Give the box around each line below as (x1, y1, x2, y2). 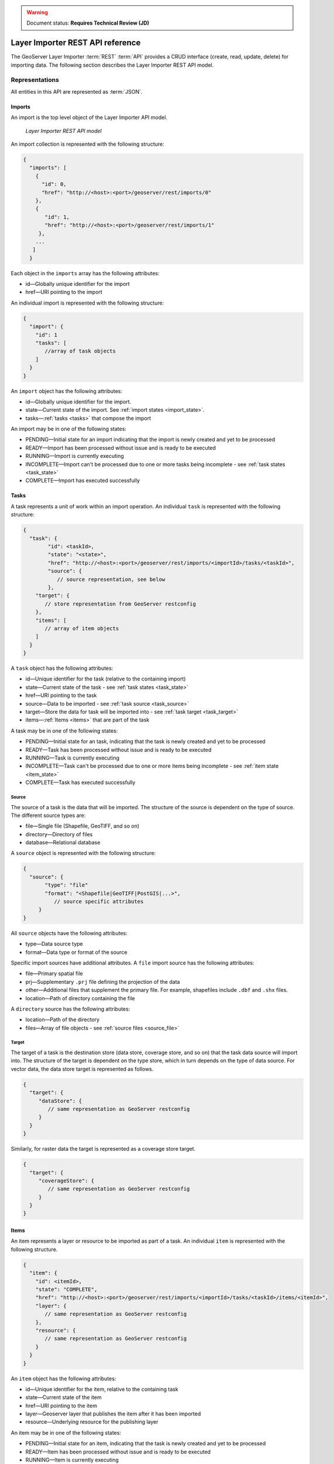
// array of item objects (44, 625, 119, 632)
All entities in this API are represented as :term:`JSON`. (11, 88, 143, 95)
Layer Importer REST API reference (11, 38, 141, 48)
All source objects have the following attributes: (11, 929, 128, 936)
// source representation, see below (57, 576, 166, 583)
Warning (26, 9, 48, 16)
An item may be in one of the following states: (11, 1429, 121, 1436)
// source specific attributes (53, 898, 144, 905)
